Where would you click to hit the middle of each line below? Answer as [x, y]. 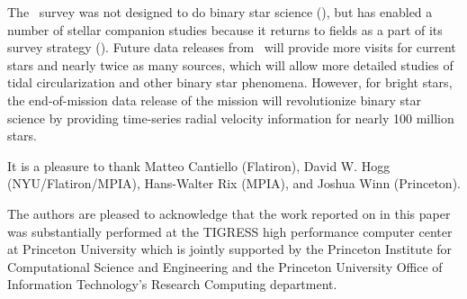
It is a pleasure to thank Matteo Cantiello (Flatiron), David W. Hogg [199, 165]
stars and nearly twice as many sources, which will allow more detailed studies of [230, 64]
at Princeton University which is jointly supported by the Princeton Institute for [230, 249]
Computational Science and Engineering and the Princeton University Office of [225, 266]
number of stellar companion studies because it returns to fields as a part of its [225, 29]
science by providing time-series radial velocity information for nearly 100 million [231, 118]
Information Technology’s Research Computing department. [172, 284]
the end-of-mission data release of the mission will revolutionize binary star [214, 100]
